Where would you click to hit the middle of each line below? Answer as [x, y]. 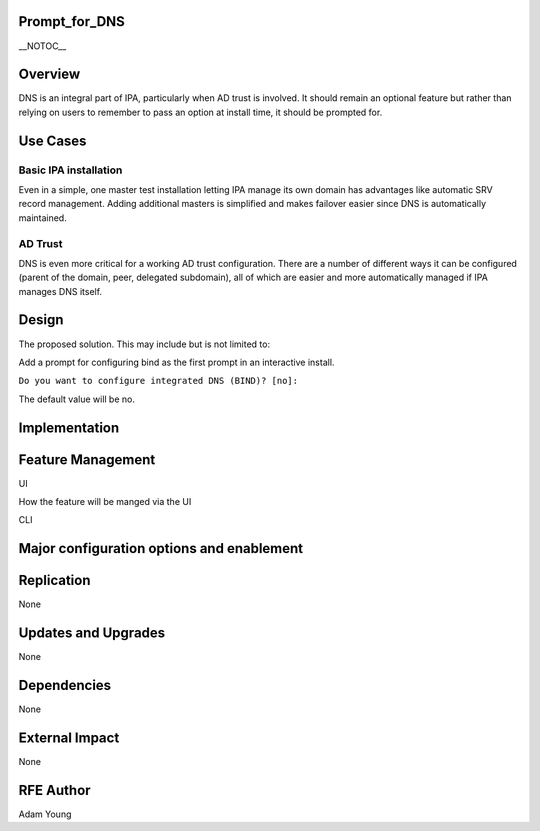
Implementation [69, 427]
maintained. [42, 217]
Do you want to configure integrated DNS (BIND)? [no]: [158, 381]
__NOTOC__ [42, 46]
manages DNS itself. [60, 291]
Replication [54, 580]
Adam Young [45, 814]
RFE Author [54, 790]
